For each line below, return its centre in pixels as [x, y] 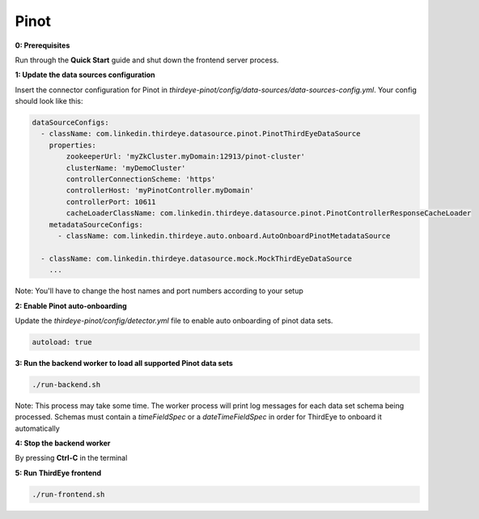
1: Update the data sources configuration [85, 75]
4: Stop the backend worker [63, 443]
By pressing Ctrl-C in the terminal [71, 458]
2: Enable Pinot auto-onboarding [71, 306]
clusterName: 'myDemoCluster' [126, 168]
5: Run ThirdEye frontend [58, 473]
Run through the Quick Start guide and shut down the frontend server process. [147, 60]
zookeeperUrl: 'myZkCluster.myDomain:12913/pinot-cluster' [186, 157]
